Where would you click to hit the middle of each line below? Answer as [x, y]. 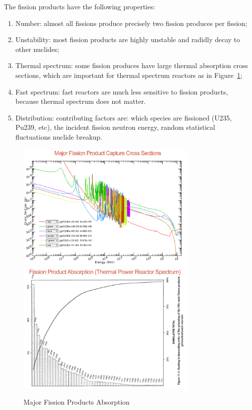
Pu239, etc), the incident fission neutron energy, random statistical [115, 127]
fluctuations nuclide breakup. [59, 136]
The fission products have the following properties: [80, 6]
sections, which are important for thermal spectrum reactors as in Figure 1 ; [129, 75]
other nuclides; [37, 49]
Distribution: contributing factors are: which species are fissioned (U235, [124, 117]
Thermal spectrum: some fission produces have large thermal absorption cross [132, 65]
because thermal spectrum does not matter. [81, 101]
